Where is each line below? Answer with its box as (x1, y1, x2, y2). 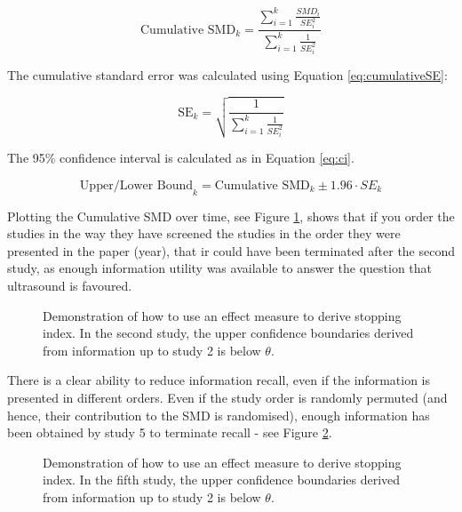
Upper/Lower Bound (79, 179, 194, 192)
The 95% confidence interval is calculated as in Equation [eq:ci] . (7, 148, 354, 167)
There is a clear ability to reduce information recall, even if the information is (7, 371, 430, 389)
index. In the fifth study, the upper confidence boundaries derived (43, 470, 401, 489)
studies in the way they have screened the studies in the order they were (7, 224, 401, 243)
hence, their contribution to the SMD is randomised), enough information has (7, 405, 430, 424)
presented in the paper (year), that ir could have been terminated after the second (7, 241, 456, 260)
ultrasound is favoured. (7, 276, 132, 294)
